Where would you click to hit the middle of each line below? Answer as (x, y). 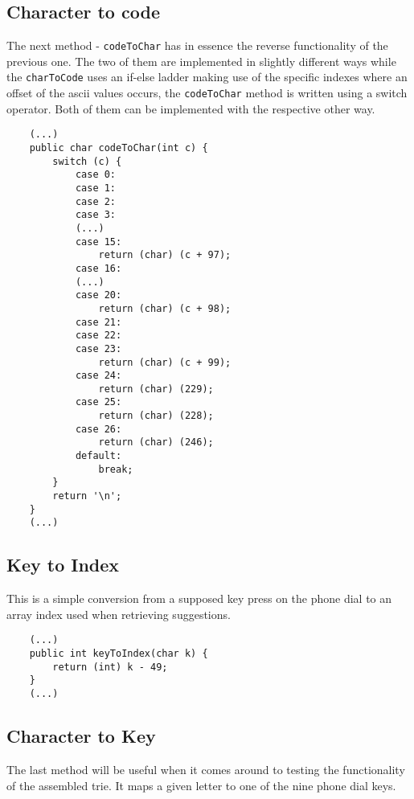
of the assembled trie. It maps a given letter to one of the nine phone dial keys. (201, 785)
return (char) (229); (156, 389)
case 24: (98, 376)
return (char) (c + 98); (165, 308)
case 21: (98, 322)
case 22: (98, 336)
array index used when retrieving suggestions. (119, 614)
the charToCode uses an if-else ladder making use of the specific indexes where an (207, 77)
